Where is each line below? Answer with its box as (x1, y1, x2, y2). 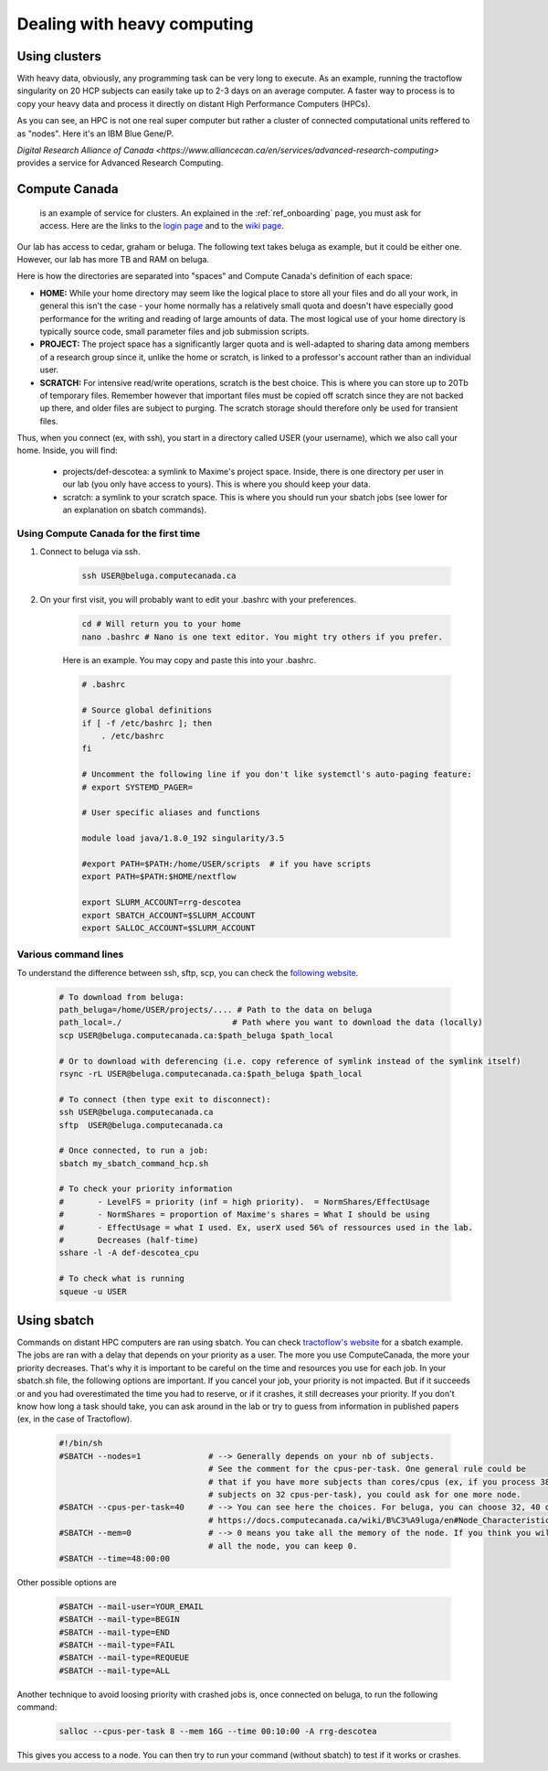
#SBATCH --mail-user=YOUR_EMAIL (58, 1601, 205, 1612)
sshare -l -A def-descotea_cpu (58, 1248, 200, 1258)
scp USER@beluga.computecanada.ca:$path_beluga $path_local (58, 1030, 334, 1040)
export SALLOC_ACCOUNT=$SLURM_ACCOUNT (81, 922, 256, 933)
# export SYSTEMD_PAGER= (81, 782, 194, 792)
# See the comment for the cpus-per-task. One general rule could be (207, 1464, 527, 1475)
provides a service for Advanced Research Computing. (16, 157, 224, 168)
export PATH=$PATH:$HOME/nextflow (81, 872, 237, 882)
